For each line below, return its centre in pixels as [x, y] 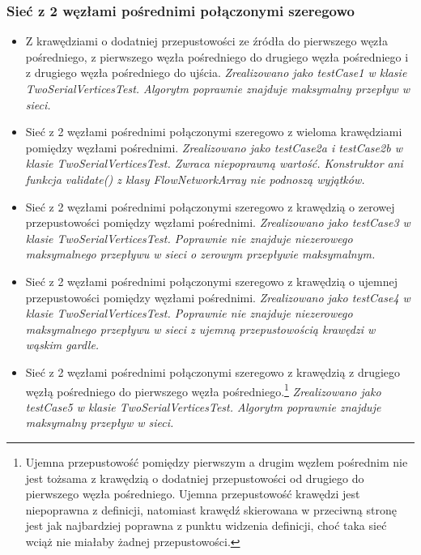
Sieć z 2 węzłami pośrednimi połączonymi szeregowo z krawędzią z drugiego [213, 371]
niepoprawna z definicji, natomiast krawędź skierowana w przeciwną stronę [211, 509]
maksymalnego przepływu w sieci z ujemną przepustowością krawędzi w [200, 329]
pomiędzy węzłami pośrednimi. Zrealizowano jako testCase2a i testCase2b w [214, 147]
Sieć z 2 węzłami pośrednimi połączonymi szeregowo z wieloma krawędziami [214, 132]
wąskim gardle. [62, 345]
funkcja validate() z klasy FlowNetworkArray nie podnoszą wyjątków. [195, 179]
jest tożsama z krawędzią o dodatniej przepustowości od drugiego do [195, 478]
